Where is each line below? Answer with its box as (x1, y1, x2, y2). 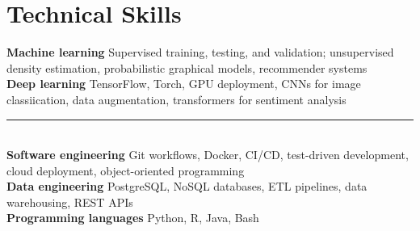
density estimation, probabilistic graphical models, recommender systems (6, 59, 367, 76)
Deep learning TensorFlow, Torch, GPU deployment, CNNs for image (6, 75, 361, 92)
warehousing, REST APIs (6, 193, 133, 210)
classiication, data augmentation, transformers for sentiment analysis (6, 90, 346, 107)
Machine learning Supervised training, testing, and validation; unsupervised (6, 44, 394, 61)
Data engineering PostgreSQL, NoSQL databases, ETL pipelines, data (6, 178, 367, 195)
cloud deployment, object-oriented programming (6, 162, 245, 178)
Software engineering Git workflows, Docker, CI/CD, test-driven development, (6, 146, 409, 163)
